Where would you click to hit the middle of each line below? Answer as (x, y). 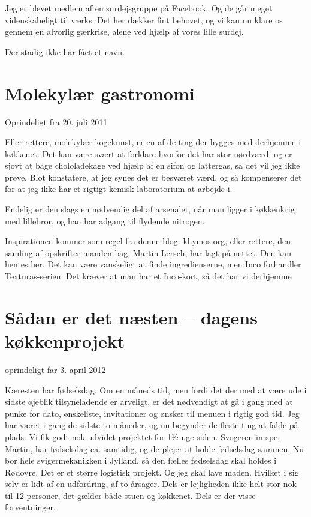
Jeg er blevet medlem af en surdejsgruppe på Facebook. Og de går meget (139, 8)
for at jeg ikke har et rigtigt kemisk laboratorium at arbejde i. (119, 189)
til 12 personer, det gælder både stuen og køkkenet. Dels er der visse (130, 495)
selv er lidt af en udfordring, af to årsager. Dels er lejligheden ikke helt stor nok (151, 484)
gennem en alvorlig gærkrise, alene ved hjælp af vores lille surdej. (124, 31)
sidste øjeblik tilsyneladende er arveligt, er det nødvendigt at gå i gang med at (149, 402)
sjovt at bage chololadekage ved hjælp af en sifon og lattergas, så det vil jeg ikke (153, 165)
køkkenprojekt (65, 341)
